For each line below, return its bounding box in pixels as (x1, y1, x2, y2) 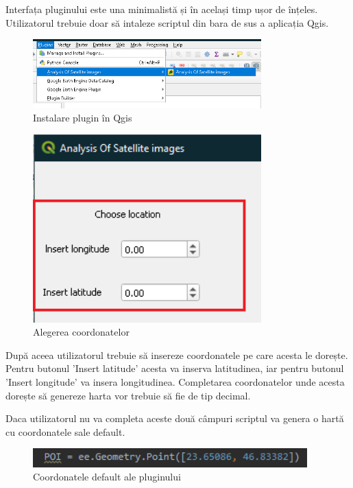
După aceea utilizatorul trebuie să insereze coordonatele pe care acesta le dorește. (5, 347, 348, 362)
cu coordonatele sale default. (5, 424, 125, 439)
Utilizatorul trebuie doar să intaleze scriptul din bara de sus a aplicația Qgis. (5, 15, 329, 30)
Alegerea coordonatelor (33, 325, 130, 339)
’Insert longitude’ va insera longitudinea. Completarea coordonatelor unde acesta (5, 375, 345, 389)
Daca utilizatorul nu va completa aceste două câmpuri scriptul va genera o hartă (5, 411, 344, 426)
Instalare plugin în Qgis (33, 111, 132, 125)
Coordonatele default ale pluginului (33, 469, 181, 484)
